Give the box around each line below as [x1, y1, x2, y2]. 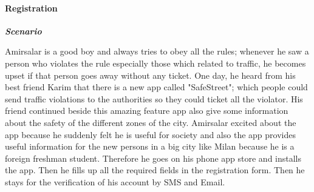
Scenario [5, 24, 42, 37]
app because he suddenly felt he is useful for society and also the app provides [5, 128, 296, 141]
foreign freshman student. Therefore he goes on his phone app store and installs [5, 151, 302, 164]
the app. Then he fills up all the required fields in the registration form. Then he [5, 164, 305, 176]
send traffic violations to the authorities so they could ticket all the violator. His [5, 92, 303, 105]
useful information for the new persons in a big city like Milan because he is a [5, 140, 295, 153]
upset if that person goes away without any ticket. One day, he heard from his [5, 68, 296, 81]
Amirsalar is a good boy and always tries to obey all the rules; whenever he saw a [5, 45, 309, 58]
